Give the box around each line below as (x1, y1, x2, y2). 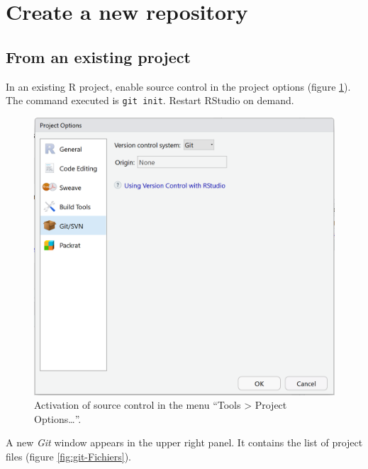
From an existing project (6, 45, 191, 67)
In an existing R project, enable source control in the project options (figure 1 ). (6, 79, 351, 94)
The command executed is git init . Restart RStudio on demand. (6, 93, 294, 108)
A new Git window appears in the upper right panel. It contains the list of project (6, 435, 363, 450)
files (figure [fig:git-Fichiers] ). (6, 448, 132, 463)
